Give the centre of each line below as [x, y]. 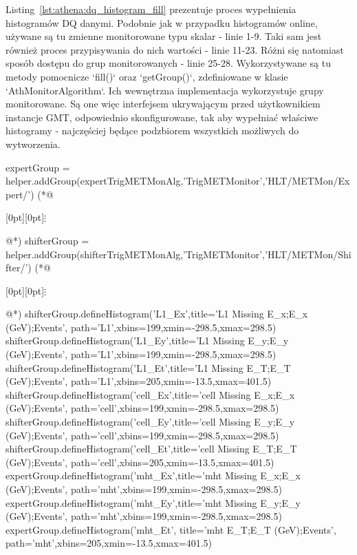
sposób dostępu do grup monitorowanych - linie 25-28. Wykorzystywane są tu [169, 63]
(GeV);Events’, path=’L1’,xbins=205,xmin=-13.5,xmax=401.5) [139, 381]
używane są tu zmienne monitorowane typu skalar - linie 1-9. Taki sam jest [164, 36]
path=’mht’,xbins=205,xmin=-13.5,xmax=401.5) [109, 543]
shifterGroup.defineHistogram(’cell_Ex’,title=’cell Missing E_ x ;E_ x [150, 394]
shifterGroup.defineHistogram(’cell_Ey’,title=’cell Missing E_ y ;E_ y [150, 422]
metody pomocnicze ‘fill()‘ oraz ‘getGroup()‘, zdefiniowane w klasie [147, 76]
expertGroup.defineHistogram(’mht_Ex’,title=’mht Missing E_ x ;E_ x [153, 475]
